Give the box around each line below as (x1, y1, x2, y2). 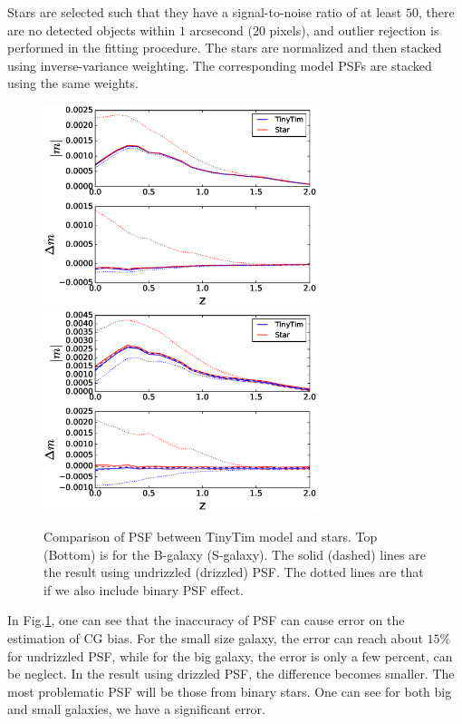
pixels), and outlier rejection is (269, 20, 439, 39)
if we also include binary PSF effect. (43, 580, 245, 599)
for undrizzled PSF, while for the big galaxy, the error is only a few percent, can (7, 646, 453, 665)
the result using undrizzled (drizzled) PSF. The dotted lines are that (43, 563, 424, 582)
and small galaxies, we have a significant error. (7, 700, 265, 719)
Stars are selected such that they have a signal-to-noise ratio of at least (7, 3, 402, 21)
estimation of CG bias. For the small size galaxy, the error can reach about (7, 629, 423, 648)
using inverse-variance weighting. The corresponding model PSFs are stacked (7, 55, 432, 74)
